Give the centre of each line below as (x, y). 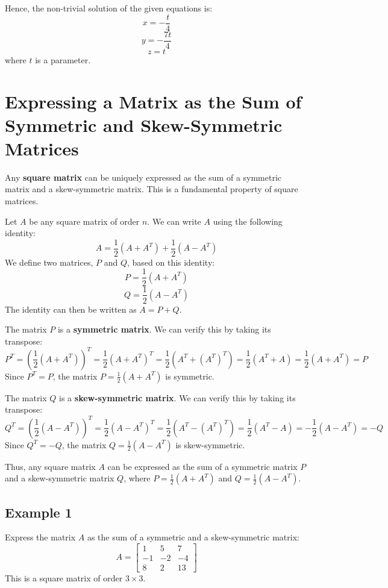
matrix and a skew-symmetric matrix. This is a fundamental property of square (152, 189)
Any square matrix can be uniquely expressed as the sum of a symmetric (143, 177)
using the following (248, 221)
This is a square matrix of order (64, 578)
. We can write (174, 221)
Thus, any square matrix (50, 466)
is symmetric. (190, 376)
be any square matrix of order (84, 221)
